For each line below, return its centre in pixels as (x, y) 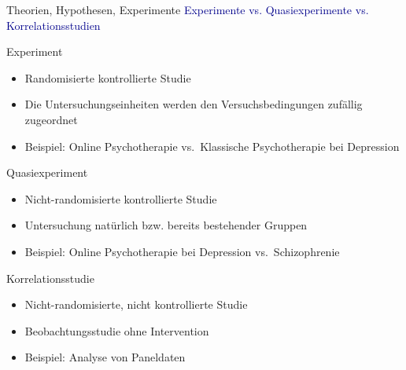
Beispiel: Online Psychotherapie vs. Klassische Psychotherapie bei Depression (212, 146)
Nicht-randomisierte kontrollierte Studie (121, 198)
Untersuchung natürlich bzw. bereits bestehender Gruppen (166, 225)
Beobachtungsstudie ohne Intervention (117, 330)
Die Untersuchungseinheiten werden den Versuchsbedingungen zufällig (194, 104)
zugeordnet (51, 119)
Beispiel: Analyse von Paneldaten (105, 357)
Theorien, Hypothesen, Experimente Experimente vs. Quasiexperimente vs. (188, 9)
